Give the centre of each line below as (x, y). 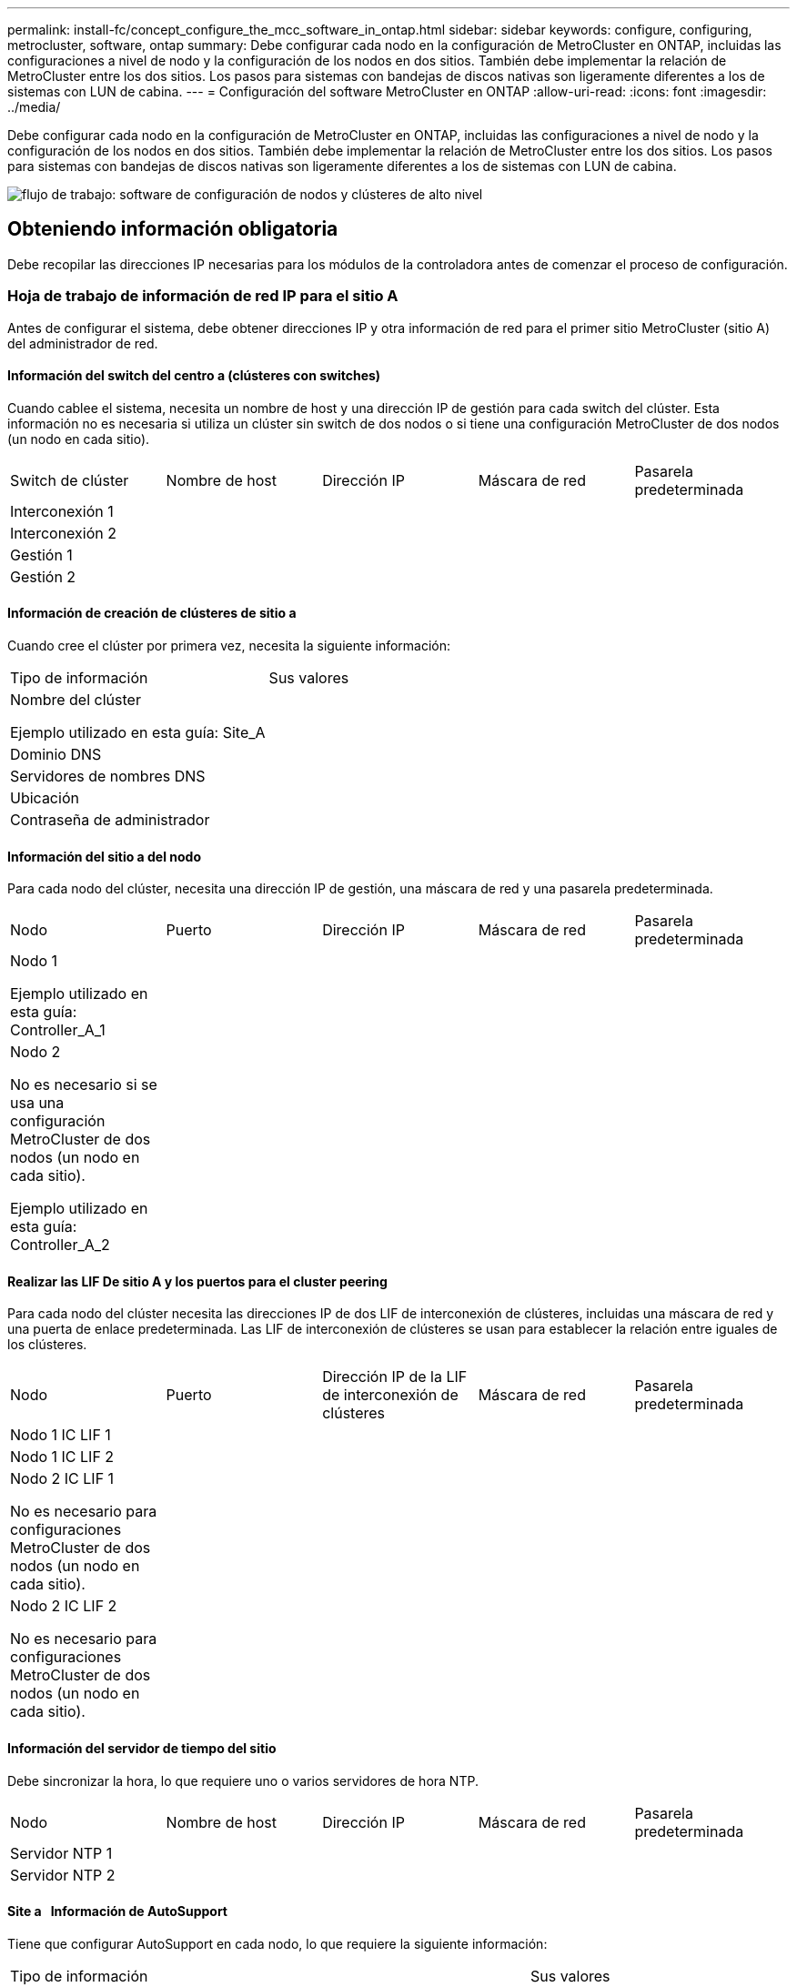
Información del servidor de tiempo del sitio (142, 1749)
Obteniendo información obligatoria (173, 229)
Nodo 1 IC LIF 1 (61, 1435)
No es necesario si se (84, 1085)
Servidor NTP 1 (61, 1853)
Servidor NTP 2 (63, 1875)
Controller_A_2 (60, 1245)
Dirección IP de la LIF (395, 1377)
